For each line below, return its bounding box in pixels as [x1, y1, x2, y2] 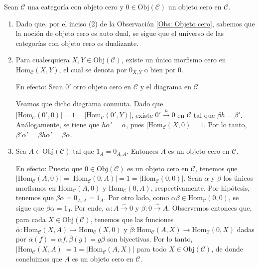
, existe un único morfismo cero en [121, 54, 226, 65]
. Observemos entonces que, [168, 202, 252, 213]
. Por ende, [70, 202, 104, 213]
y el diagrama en [140, 81, 191, 92]
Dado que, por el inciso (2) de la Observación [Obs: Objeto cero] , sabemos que [15, 18, 255, 28]
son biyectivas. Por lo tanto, [107, 234, 193, 244]
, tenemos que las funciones [90, 214, 174, 225]
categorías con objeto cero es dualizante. [15, 37, 139, 48]
